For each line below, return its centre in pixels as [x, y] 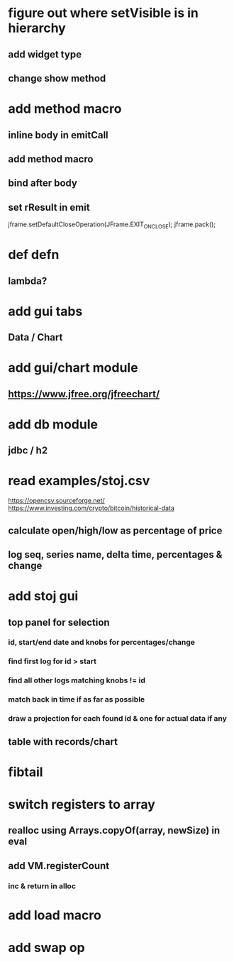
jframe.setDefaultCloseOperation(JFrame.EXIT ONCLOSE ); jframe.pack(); [112, 225]
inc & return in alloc [42, 886]
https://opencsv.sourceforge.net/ [56, 501]
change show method [57, 78]
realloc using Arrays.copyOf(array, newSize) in [114, 830]
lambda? [28, 281]
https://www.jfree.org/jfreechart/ [84, 394]
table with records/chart [63, 742]
